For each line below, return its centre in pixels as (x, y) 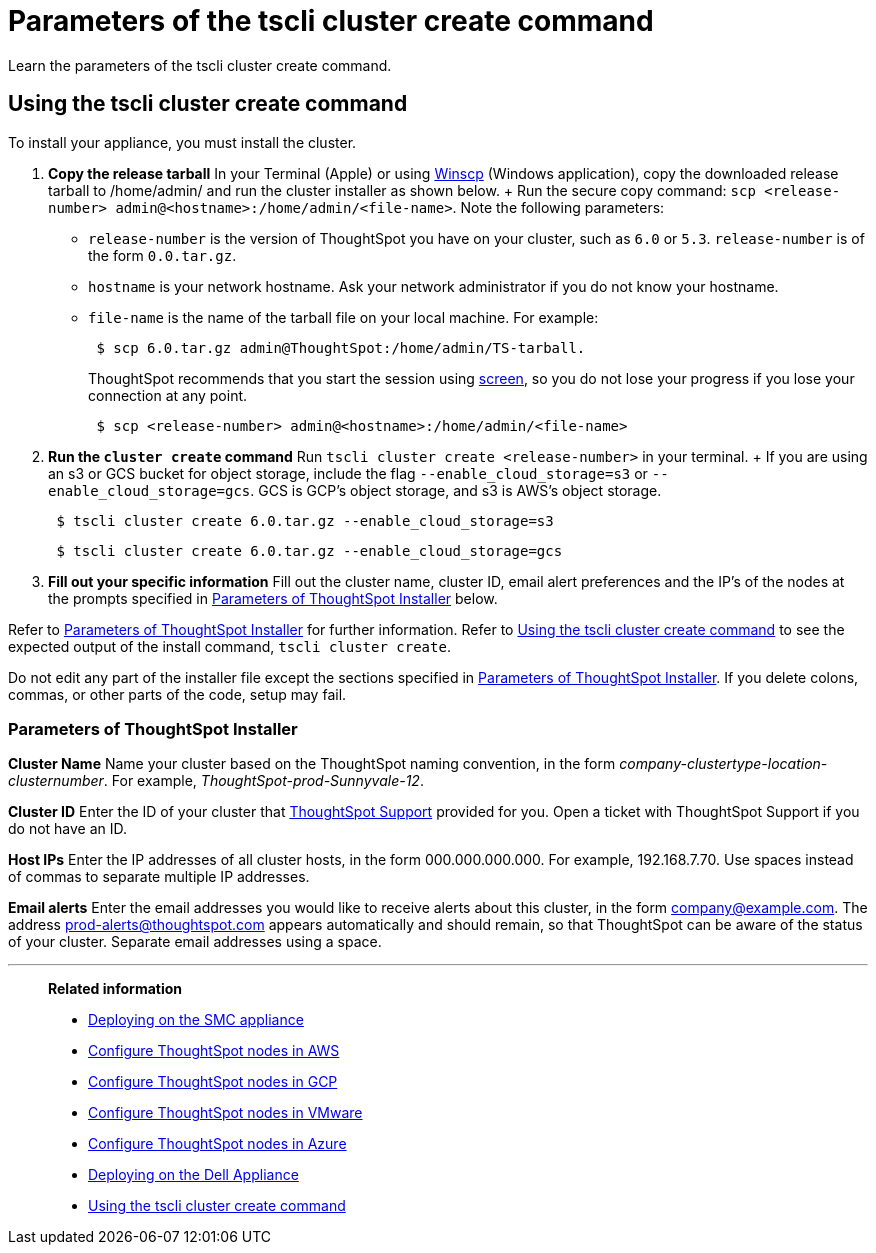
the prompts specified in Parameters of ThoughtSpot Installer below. (273, 598)
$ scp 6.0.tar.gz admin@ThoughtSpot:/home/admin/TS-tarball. (341, 347)
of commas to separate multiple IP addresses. (159, 877)
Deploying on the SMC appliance (196, 1020)
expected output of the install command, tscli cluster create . (229, 646)
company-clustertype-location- (723, 764)
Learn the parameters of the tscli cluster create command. (200, 65)
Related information (115, 989)
